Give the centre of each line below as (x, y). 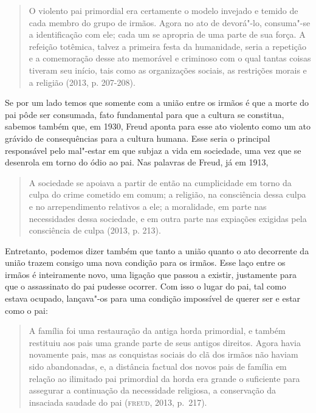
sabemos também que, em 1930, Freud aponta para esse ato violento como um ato (158, 126)
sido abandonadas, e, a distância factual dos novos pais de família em (158, 366)
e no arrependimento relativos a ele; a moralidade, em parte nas (148, 206)
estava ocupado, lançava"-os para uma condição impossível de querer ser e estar (153, 298)
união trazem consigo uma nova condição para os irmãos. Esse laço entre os (145, 262)
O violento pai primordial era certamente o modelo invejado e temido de (163, 10)
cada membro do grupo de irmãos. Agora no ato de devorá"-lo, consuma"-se (170, 22)
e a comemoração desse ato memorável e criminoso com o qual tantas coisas (170, 58)
